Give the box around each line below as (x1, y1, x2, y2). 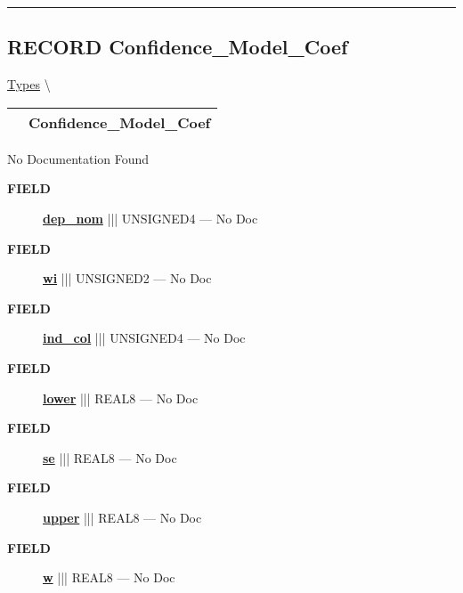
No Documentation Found (7, 149, 150, 167)
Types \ (7, 75, 51, 93)
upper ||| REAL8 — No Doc (43, 508, 202, 526)
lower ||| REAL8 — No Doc (43, 388, 199, 407)
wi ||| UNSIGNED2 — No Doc (43, 269, 212, 288)
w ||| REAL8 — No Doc (43, 568, 175, 587)
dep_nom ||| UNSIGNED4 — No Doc (43, 208, 258, 227)
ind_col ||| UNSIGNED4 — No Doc (43, 329, 246, 347)
